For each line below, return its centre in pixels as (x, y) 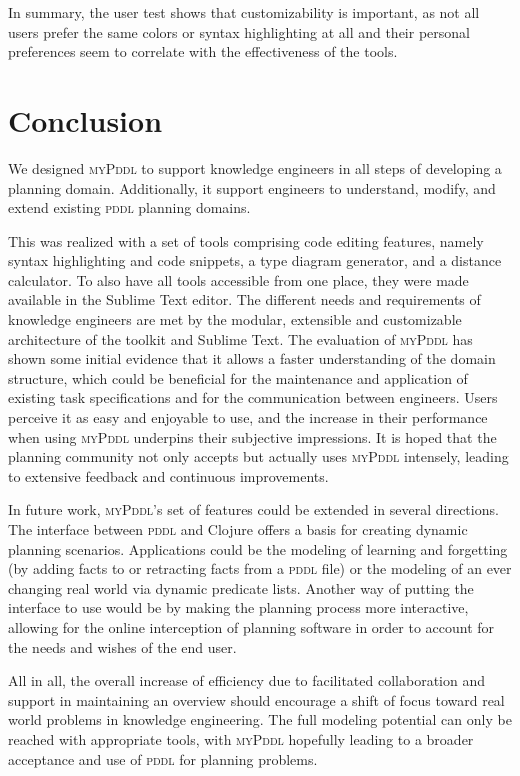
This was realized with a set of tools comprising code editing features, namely (246, 240)
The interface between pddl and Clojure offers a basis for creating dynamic (238, 529)
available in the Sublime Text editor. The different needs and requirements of (244, 299)
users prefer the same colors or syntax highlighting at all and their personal (239, 31)
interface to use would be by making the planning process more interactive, (238, 607)
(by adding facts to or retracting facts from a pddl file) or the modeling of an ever (260, 568)
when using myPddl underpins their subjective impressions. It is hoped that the (252, 436)
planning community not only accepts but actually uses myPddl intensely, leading (258, 456)
